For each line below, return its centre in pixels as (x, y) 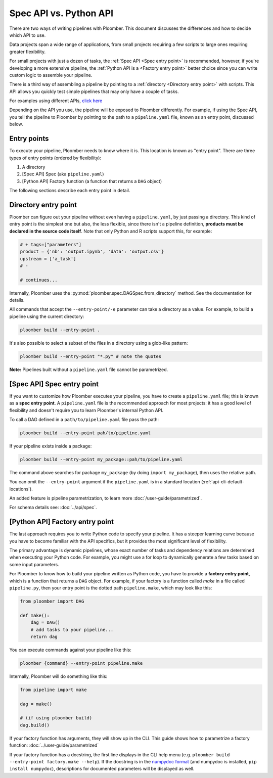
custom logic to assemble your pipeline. (51, 75)
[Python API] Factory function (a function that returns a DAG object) (92, 181)
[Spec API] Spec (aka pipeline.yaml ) (63, 174)
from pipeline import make (53, 690)
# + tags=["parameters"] (51, 244)
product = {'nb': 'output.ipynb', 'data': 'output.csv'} (92, 252)
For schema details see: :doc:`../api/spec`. (53, 508)
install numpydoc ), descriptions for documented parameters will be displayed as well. (102, 769)
